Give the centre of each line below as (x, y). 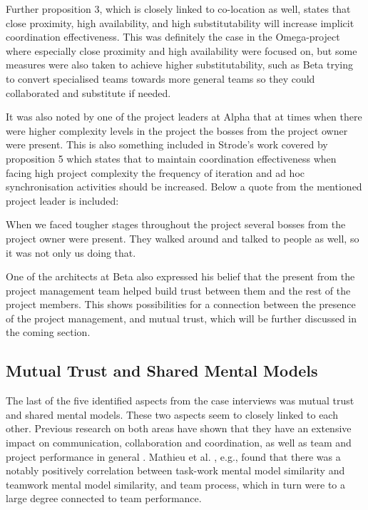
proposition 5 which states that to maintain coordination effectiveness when (171, 158)
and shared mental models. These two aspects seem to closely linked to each (172, 414)
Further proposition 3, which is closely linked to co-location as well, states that (178, 9)
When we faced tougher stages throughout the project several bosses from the (176, 224)
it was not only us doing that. (71, 252)
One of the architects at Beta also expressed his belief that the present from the (180, 276)
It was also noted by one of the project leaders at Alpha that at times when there (184, 117)
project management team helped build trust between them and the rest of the (178, 290)
